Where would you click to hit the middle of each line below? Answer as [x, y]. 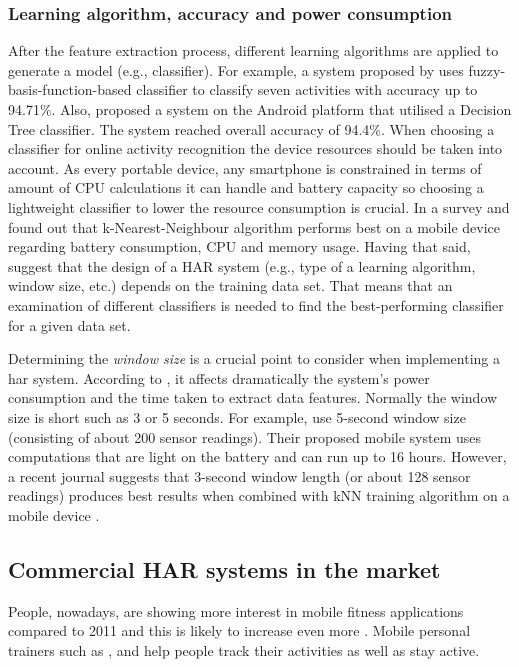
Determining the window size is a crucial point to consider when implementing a [254, 358]
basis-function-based [70, 89]
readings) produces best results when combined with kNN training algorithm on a [259, 495]
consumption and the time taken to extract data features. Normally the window [253, 397]
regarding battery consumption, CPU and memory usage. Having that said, [239, 246]
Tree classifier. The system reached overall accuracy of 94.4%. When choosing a [251, 128]
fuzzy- [487, 69]
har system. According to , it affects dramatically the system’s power [219, 377]
